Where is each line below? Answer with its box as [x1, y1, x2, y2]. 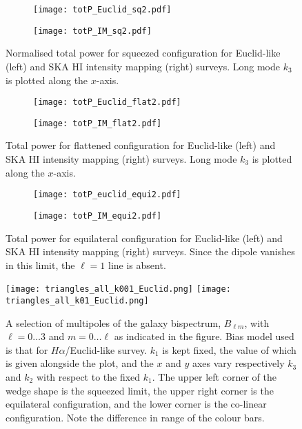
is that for [6, 342, 48, 357]
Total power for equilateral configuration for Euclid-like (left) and [6, 230, 283, 245]
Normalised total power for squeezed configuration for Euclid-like [6, 46, 281, 60]
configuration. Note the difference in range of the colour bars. [6, 410, 265, 424]
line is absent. [108, 257, 166, 272]
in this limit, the [6, 257, 75, 272]
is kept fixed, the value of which [162, 342, 296, 357]
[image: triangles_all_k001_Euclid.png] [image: [6, 284, 231, 295]
